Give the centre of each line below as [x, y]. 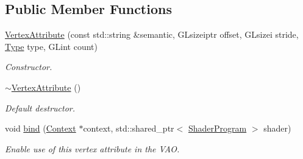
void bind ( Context [41, 128]
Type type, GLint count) [51, 46]
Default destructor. [40, 108]
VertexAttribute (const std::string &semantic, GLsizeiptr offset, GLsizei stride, [152, 34]
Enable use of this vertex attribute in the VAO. [92, 148]
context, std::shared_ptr [129, 128]
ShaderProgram [217, 128]
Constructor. [29, 67]
